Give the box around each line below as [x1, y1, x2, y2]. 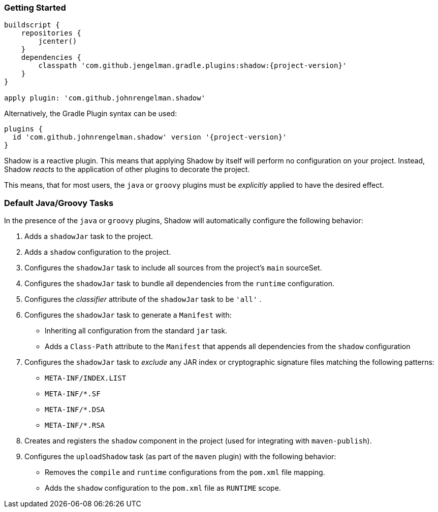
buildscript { [4, 21, 60, 29]
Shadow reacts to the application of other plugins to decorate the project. [4, 165, 250, 174]
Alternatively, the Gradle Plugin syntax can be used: [4, 109, 177, 118]
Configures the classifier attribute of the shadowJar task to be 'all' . [24, 295, 262, 304]
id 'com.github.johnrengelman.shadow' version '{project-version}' [12, 133, 287, 142]
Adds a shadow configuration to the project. [24, 248, 171, 257]
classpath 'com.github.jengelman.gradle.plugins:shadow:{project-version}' [38, 61, 347, 70]
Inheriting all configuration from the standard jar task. [45, 326, 228, 335]
